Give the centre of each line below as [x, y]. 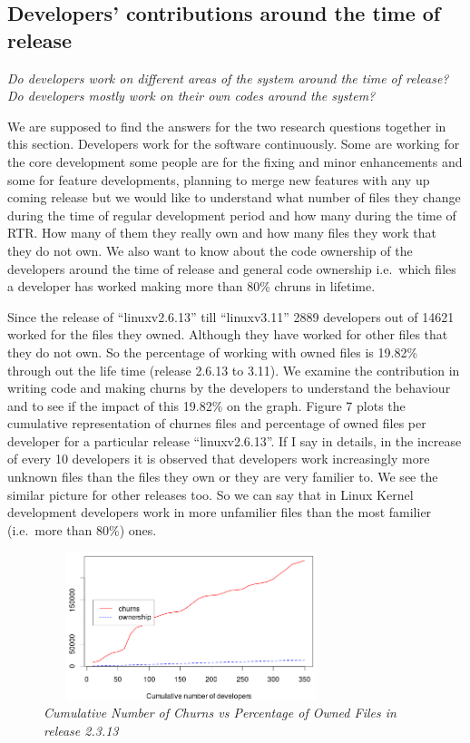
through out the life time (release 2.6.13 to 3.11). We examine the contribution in [234, 370]
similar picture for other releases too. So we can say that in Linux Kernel [211, 494]
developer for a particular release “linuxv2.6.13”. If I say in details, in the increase [235, 440]
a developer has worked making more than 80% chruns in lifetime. [191, 286]
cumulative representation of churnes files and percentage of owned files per [217, 423]
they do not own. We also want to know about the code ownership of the [210, 250]
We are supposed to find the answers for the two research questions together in [227, 126]
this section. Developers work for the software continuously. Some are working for [234, 144]
